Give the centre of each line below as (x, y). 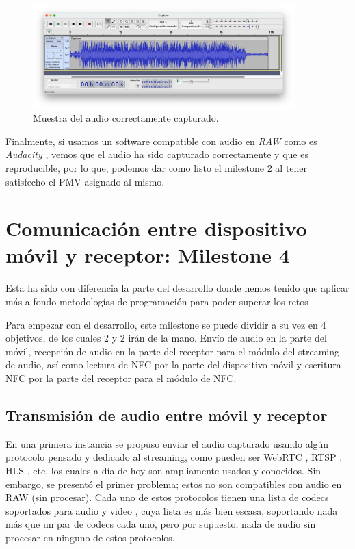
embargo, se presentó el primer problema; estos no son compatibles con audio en (174, 484)
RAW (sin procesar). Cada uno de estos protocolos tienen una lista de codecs (167, 497)
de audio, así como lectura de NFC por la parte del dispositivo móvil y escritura (173, 365)
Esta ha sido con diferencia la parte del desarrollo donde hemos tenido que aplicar (177, 288)
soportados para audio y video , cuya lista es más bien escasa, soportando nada (172, 510)
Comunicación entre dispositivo (156, 228)
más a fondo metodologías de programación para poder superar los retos (157, 302)
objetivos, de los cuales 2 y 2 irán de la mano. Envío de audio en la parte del (166, 338)
